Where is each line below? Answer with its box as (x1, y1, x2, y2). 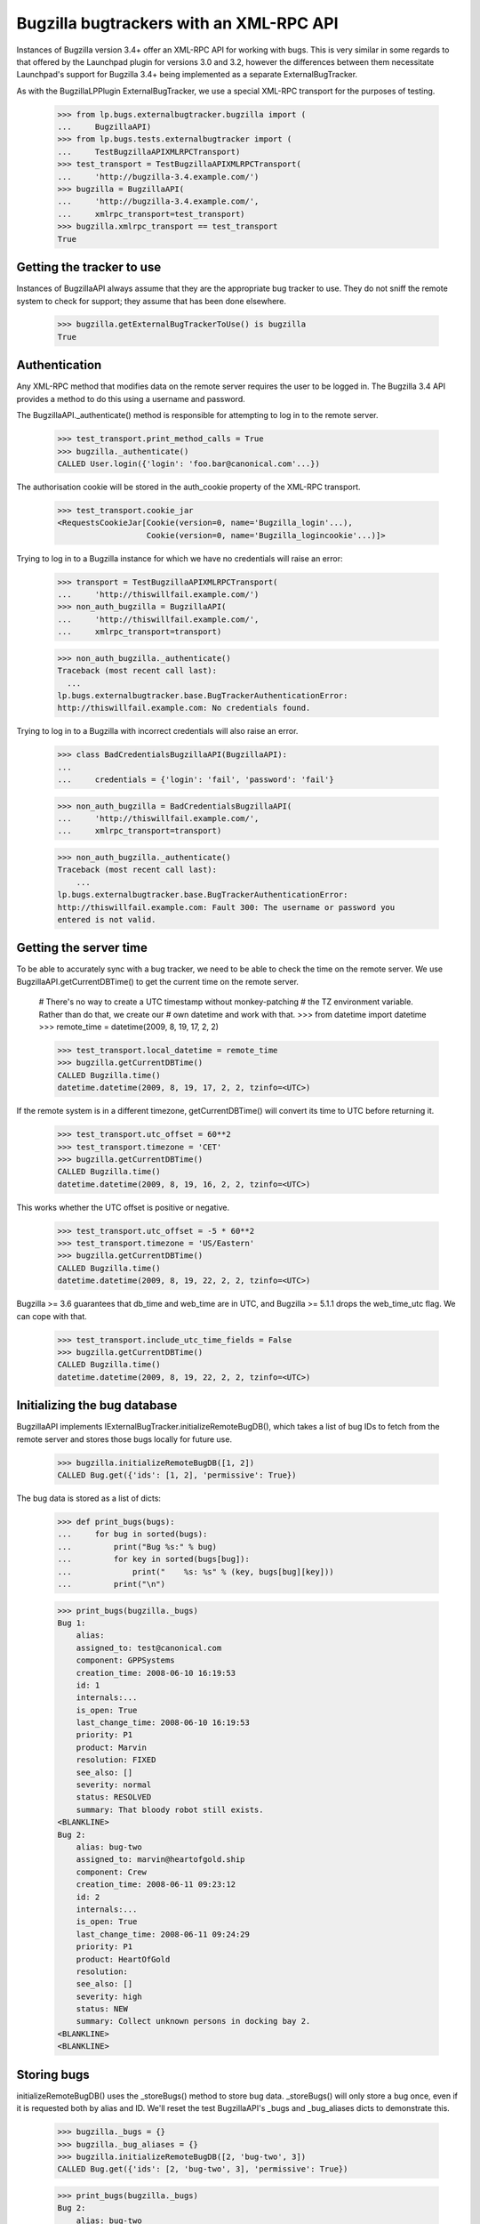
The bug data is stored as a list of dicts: (16, 1493, 162, 1503)
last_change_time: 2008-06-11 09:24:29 (76, 1929, 251, 1939)
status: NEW (76, 2004, 129, 2014)
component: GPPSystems (76, 1656, 175, 1665)
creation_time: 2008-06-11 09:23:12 (76, 1880, 236, 1890)
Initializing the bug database (16, 1398, 178, 1414)
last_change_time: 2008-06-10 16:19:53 (76, 1718, 251, 1728)
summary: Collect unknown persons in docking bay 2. (76, 2016, 311, 2027)
